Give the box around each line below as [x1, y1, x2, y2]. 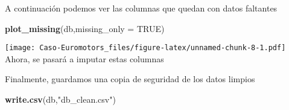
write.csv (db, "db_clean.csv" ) [5, 93, 116, 106]
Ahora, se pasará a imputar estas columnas [5, 52, 164, 65]
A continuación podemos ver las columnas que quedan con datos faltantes [5, 2, 278, 14]
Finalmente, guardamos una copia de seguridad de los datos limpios [5, 73, 255, 85]
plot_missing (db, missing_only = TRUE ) [5, 22, 165, 34]
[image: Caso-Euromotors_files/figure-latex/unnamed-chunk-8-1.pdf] [5, 44, 286, 53]
